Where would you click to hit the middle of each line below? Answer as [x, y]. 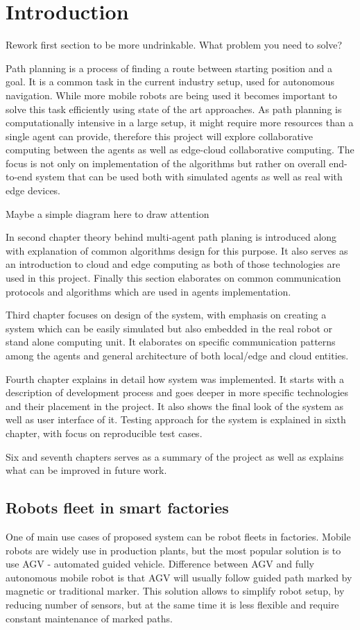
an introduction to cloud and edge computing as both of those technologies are [173, 264]
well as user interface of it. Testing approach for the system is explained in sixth [176, 419]
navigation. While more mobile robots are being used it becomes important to [171, 95]
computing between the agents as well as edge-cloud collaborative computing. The [180, 150]
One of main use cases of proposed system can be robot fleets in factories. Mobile [178, 536]
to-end [19, 177]
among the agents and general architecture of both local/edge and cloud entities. [177, 355]
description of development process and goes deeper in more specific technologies [177, 392]
